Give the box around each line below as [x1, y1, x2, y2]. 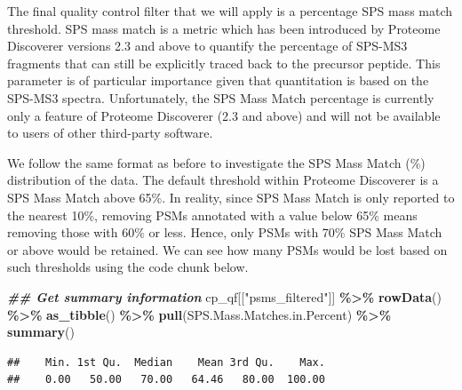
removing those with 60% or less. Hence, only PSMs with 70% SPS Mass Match [7, 223, 442, 242]
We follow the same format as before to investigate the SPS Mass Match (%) [7, 153, 426, 171]
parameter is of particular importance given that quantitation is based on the [7, 71, 429, 90]
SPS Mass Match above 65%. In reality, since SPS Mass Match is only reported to [7, 187, 455, 206]
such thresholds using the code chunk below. [7, 258, 249, 276]
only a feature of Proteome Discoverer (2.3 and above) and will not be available [7, 106, 441, 124]
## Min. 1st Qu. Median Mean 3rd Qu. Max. [7, 355, 325, 369]
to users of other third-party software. [7, 123, 213, 142]
